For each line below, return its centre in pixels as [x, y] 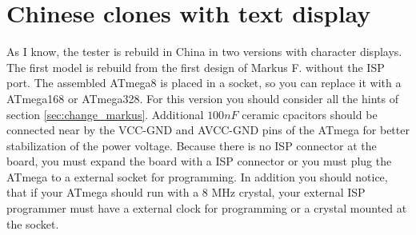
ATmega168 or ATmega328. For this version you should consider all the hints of [202, 98]
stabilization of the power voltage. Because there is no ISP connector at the [192, 145]
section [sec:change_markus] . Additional [105, 114]
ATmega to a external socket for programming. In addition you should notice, [197, 176]
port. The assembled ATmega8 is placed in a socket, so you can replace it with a [204, 83]
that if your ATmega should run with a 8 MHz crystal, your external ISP [186, 192]
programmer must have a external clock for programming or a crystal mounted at [207, 208]
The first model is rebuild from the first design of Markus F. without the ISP [196, 67]
